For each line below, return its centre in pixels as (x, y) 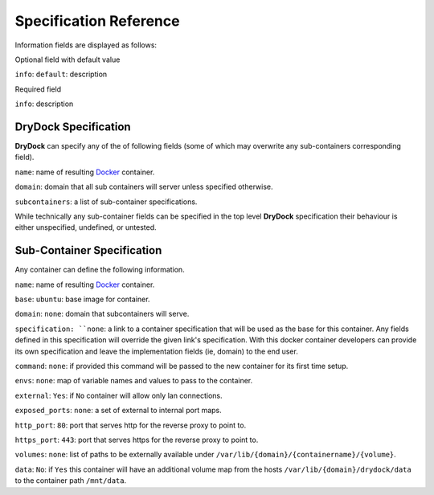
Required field (38, 89)
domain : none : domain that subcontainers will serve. (102, 314)
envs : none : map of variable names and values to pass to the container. (134, 381)
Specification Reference (97, 21)
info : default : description (61, 74)
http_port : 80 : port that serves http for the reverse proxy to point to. (131, 425)
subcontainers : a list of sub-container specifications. (106, 202)
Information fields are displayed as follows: (86, 45)
